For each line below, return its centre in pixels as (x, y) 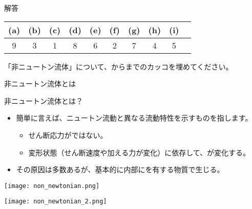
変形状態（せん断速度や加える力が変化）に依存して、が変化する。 (139, 152)
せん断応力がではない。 (68, 135)
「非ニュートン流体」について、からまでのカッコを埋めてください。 (119, 66)
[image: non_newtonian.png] (52, 186)
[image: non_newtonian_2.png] (56, 202)
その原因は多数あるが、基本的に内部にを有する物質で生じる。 (120, 169)
